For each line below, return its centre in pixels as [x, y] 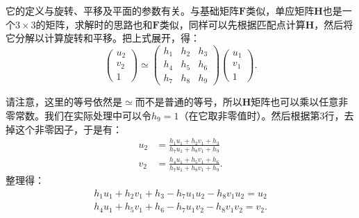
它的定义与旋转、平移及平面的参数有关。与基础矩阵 [122, 10]
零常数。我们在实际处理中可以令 [78, 115]
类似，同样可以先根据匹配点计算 [232, 24]
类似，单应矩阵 [280, 10]
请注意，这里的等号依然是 [64, 102]
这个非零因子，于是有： [68, 129]
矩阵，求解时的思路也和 [99, 24]
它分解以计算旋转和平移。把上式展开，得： [103, 38]
